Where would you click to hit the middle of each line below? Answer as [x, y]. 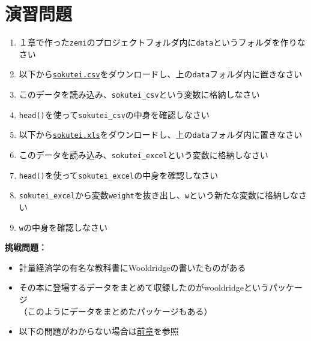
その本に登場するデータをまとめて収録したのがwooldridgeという [144, 287]
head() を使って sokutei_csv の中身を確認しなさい [114, 114]
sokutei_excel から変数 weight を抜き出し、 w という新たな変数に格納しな [159, 195]
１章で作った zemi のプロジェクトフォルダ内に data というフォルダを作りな [162, 42]
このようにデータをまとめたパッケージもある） [120, 311]
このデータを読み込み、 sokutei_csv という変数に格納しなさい [139, 94]
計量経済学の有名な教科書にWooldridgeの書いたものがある [132, 267]
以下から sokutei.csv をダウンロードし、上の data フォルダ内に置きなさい [161, 74]
